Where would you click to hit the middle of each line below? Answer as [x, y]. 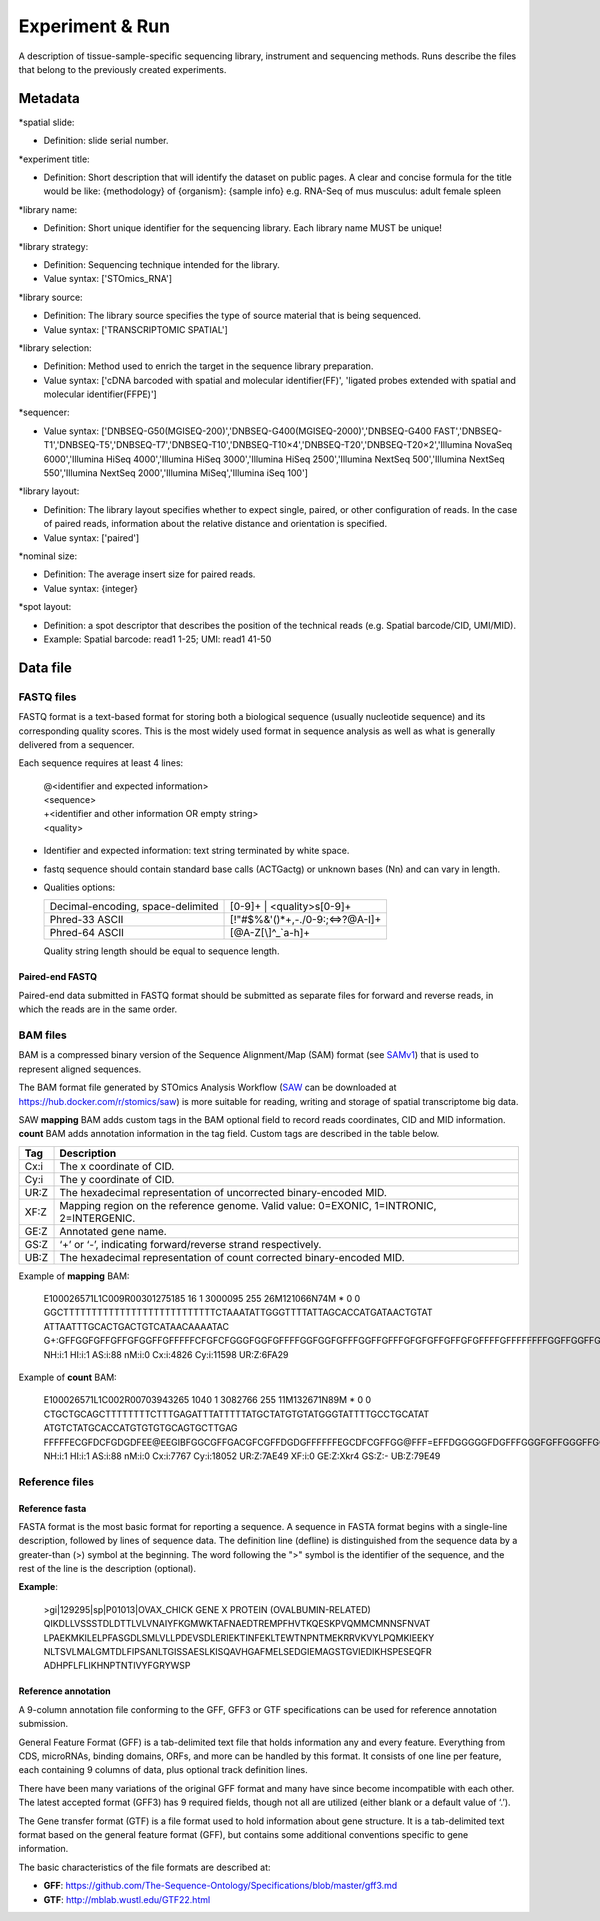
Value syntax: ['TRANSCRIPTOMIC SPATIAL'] [136, 329]
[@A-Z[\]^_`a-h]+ [270, 933]
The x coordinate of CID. [117, 1166]
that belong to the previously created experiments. [122, 69]
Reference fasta [52, 1508]
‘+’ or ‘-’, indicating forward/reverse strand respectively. [190, 1244]
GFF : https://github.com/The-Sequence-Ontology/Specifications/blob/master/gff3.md [220, 1886]
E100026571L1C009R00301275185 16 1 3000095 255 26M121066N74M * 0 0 [202, 1299]
